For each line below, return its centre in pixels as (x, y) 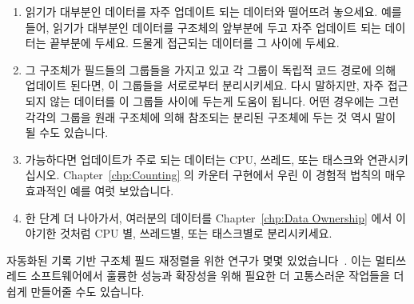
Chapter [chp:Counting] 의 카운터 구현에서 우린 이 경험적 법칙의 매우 (234, 175)
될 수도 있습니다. (67, 132)
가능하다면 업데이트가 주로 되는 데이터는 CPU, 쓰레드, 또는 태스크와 (194, 159)
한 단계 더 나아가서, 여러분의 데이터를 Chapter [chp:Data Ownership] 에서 (209, 217)
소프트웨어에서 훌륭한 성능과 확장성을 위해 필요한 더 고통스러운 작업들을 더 (217, 276)
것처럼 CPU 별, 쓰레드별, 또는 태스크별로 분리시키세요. (196, 233)
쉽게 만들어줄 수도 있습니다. (76, 291)
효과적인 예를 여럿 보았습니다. (100, 190)
